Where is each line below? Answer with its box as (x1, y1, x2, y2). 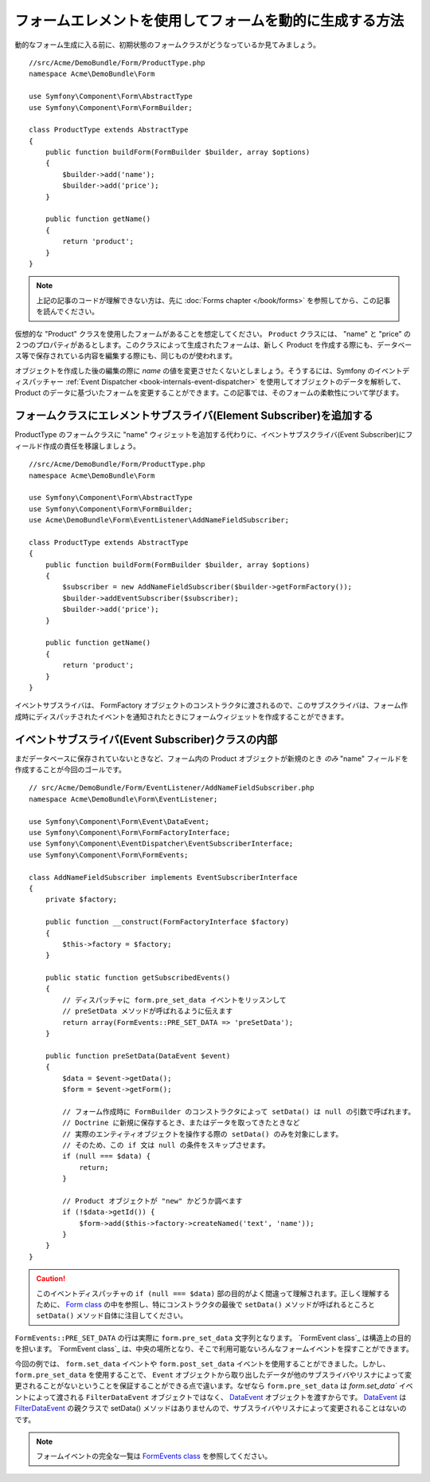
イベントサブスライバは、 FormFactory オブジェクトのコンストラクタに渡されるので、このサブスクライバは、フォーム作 (14, 700, 408, 710)
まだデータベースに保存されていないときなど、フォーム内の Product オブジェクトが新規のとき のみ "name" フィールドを (14, 754, 409, 763)
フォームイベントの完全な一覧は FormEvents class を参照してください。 (36, 1452, 272, 1461)
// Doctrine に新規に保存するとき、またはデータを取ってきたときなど (62, 1118, 300, 1128)
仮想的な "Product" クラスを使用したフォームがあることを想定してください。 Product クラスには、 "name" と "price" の (14, 329, 412, 338)
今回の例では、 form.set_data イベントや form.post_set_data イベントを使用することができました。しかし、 (14, 1358, 390, 1368)
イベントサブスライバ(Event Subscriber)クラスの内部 (14, 732, 278, 746)
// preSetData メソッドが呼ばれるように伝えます (62, 1007, 233, 1016)
